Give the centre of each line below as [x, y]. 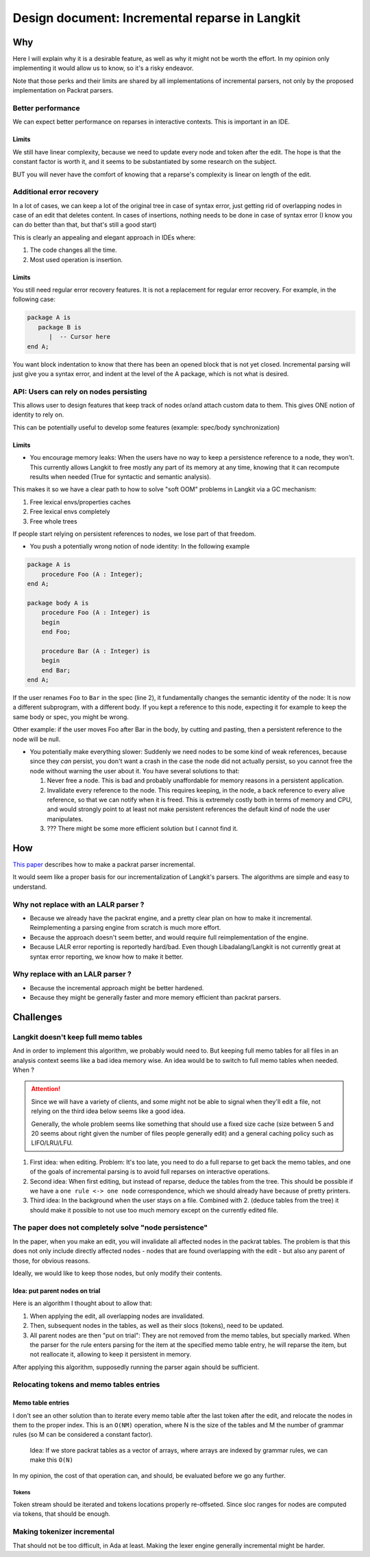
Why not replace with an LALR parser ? [78, 904]
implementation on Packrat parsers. [63, 91]
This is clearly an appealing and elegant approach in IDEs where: [104, 237]
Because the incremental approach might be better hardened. [117, 987]
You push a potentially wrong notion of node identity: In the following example [140, 546]
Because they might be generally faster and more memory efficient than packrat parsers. [155, 998]
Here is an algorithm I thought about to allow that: [83, 1303]
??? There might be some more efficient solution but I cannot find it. [143, 829]
